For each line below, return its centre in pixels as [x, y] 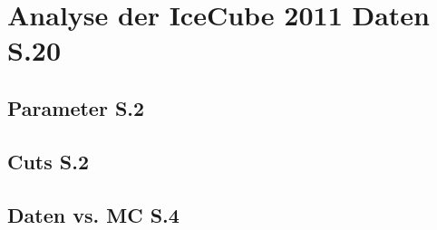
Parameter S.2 [76, 107]
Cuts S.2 [49, 161]
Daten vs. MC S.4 [93, 214]
